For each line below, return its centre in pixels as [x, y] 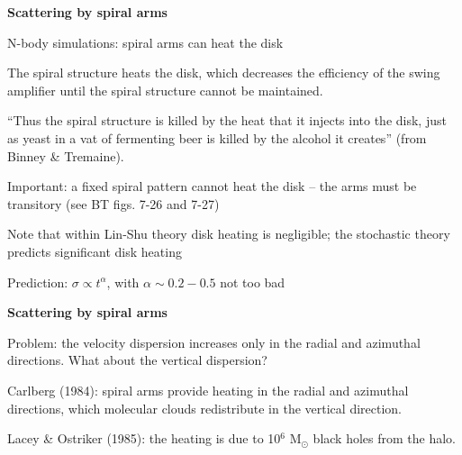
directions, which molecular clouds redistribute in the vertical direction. [204, 408]
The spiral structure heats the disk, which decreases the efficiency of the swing [224, 73]
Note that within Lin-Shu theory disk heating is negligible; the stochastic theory [229, 234]
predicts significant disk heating [95, 251]
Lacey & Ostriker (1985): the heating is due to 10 [144, 438]
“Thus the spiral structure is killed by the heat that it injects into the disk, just [227, 120]
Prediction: [38, 282]
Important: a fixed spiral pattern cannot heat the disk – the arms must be [212, 186]
